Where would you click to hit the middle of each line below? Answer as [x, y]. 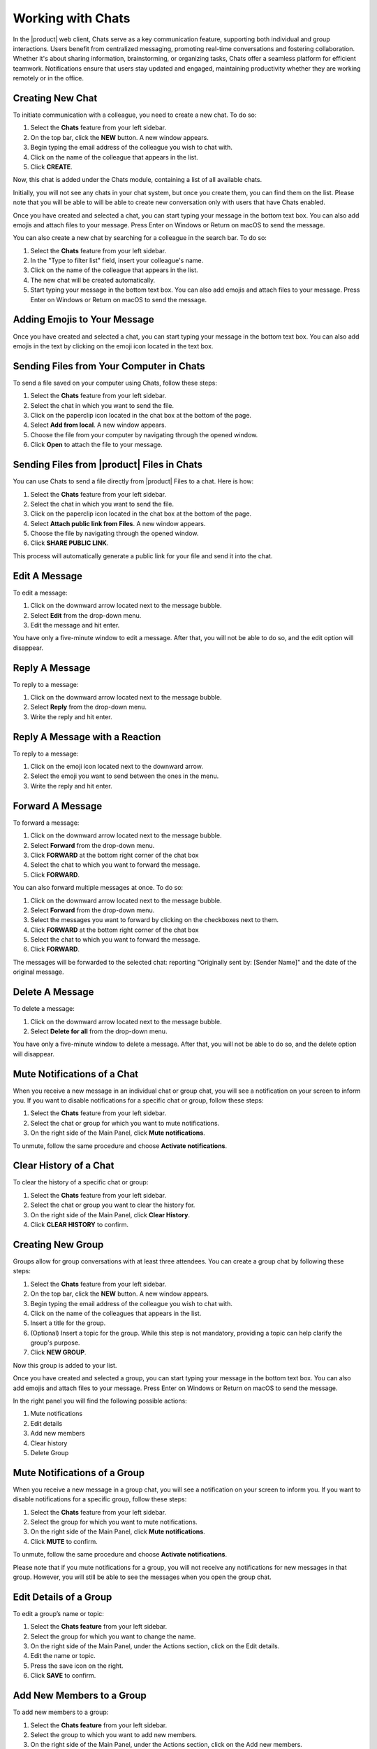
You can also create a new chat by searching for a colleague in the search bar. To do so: [140, 238]
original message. [38, 972]
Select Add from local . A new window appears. [98, 425]
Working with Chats [72, 18]
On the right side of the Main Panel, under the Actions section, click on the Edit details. [155, 1646]
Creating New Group [58, 1244]
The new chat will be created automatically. [93, 280]
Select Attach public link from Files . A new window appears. [118, 523]
